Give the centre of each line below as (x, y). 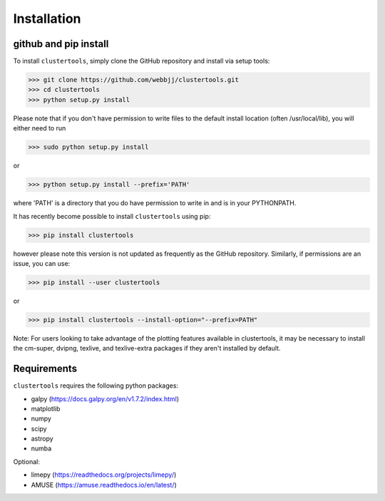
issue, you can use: (42, 263)
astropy (42, 439)
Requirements (45, 369)
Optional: (27, 461)
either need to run (40, 128)
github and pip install (61, 44)
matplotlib (46, 408)
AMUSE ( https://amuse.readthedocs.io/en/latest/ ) (104, 485)
